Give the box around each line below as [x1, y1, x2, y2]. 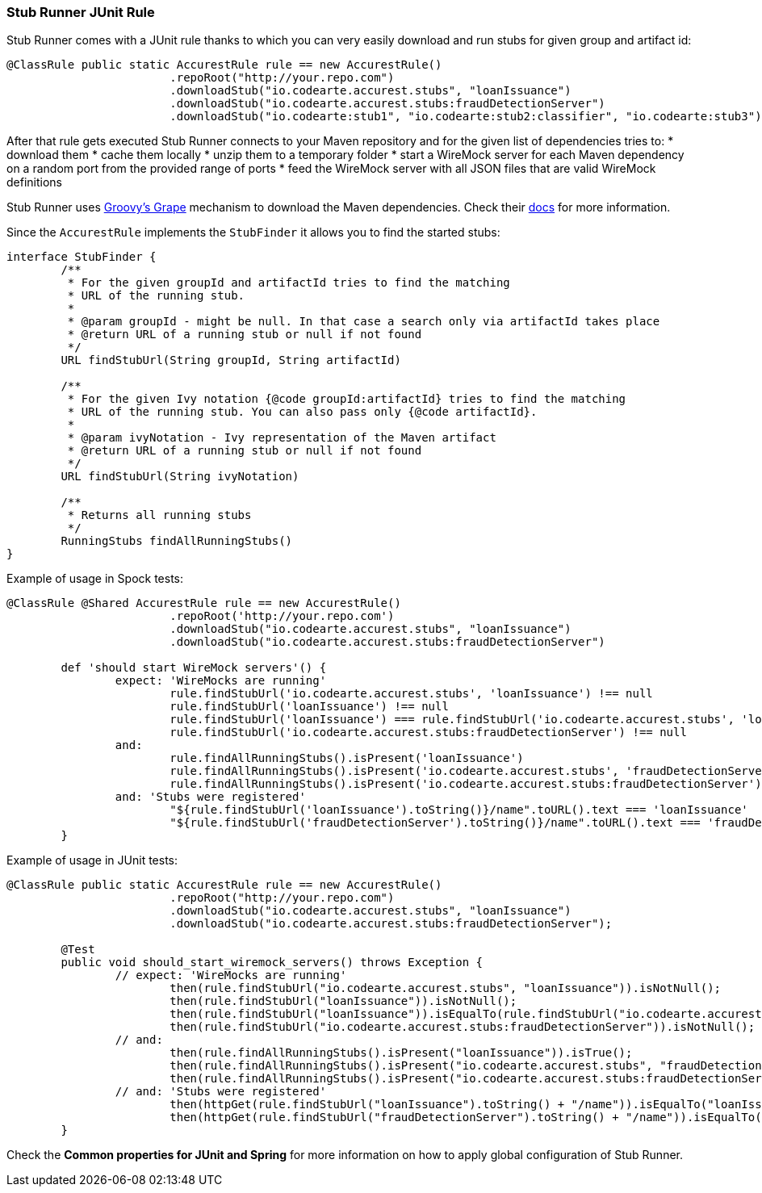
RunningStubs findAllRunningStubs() [61, 534, 293, 548]
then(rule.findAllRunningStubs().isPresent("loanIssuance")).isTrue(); [170, 1046, 633, 1060]
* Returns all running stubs [67, 509, 252, 522]
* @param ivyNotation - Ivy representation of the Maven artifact [67, 431, 496, 445]
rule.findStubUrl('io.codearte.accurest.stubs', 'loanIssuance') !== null [170, 687, 653, 701]
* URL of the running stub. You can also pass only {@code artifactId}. [67, 405, 538, 419]
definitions [6, 175, 62, 190]
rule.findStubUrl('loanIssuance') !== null [170, 700, 449, 714]
